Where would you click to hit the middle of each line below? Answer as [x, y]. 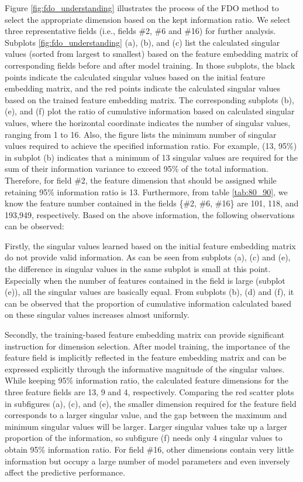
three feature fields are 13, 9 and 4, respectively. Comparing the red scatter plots [149, 392]
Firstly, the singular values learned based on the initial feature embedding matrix [150, 245]
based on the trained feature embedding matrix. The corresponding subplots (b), [149, 99]
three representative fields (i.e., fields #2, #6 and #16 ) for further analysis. [140, 31]
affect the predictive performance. [65, 472]
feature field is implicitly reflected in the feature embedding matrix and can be [146, 357]
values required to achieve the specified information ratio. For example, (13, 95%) [151, 146]
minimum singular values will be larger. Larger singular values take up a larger [146, 426]
